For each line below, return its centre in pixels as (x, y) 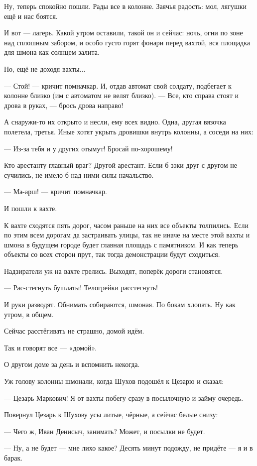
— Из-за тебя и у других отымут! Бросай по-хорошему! (88, 148)
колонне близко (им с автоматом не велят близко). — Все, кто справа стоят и (121, 95)
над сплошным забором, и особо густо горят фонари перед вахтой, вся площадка (127, 42)
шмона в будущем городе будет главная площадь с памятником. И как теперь (121, 244)
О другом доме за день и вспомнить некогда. (72, 364)
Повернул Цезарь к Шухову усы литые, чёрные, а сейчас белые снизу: (111, 414)
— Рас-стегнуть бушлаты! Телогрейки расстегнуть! (81, 288)
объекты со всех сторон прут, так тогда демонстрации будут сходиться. (112, 254)
